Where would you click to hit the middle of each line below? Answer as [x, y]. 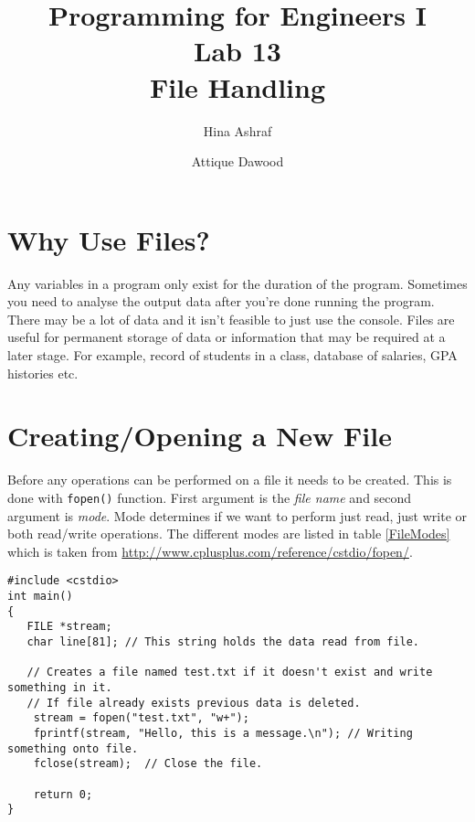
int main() [40, 596]
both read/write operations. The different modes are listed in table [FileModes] [229, 534]
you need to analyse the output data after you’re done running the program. [221, 301]
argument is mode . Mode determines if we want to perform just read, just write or [237, 515]
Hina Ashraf [237, 130]
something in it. [60, 687]
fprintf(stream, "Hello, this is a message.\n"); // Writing [223, 733]
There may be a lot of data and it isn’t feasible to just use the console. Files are [231, 319]
